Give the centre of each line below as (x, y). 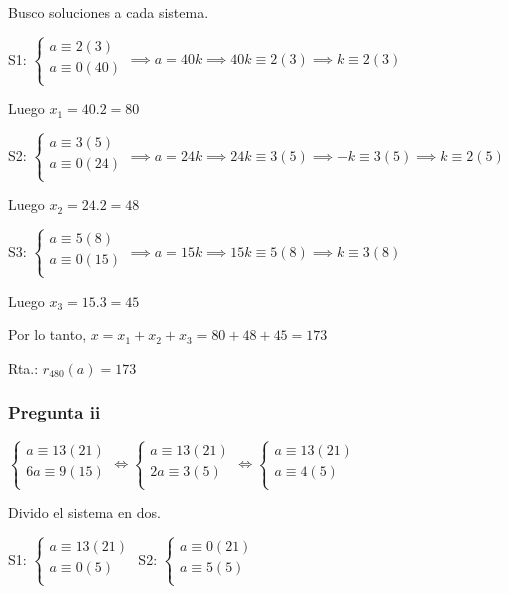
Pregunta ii (54, 412)
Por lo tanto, (47, 334)
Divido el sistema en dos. (84, 512)
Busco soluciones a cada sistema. (108, 12)
